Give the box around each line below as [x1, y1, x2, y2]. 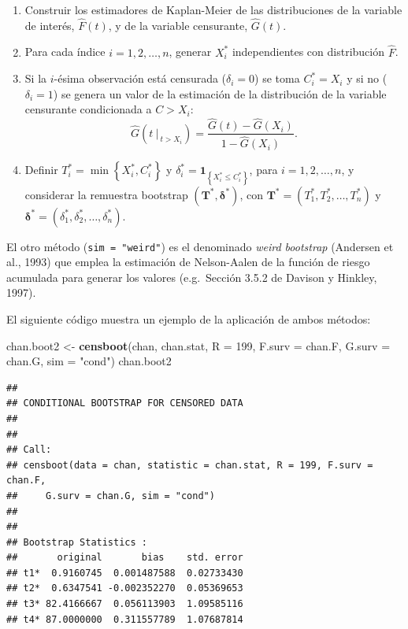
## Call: [6, 444, 52, 456]
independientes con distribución [232, 43, 385, 60]
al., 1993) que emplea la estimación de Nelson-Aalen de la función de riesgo [6, 253, 370, 270]
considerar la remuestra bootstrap [24, 186, 188, 202]
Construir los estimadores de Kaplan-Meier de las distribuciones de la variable [24, 2, 402, 17]
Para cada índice [24, 43, 106, 60]
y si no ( [347, 70, 388, 87]
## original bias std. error [6, 552, 243, 564]
